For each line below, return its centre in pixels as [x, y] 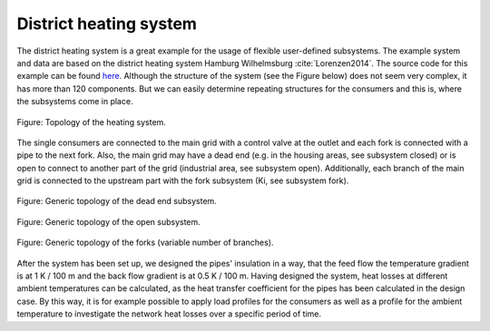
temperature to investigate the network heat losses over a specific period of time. [169, 314]
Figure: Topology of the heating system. [92, 122]
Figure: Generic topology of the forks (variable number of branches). [145, 243]
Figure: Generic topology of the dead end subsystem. [117, 201]
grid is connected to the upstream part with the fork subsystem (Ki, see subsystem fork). [183, 180]
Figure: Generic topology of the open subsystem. [109, 221]
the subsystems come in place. [75, 102]
